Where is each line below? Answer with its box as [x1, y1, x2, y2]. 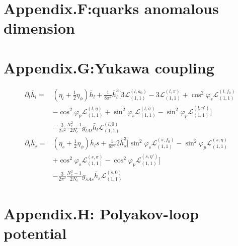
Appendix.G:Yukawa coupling [4, 57, 214, 77]
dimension [4, 18, 75, 38]
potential [4, 222, 67, 243]
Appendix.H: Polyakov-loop [4, 203, 199, 223]
